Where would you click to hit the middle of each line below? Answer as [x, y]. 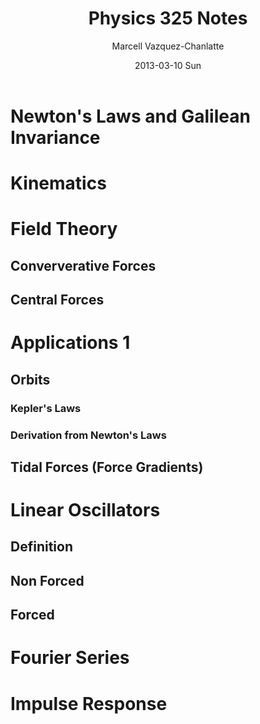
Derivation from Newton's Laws [88, 435]
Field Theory [64, 229]
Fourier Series [70, 658]
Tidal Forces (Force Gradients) [107, 467]
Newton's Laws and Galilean [130, 116]
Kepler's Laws [46, 408]
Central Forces [57, 300]
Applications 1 [70, 343]
